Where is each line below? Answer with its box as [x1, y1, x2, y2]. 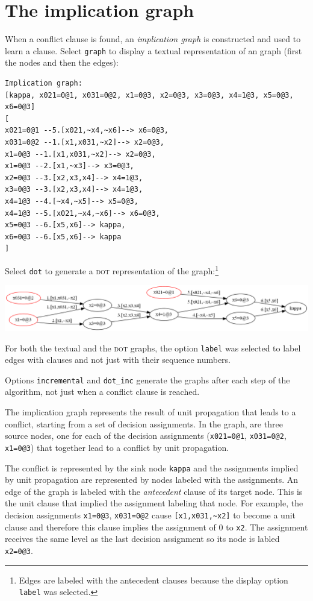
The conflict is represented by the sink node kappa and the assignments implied [5, 461, 299, 474]
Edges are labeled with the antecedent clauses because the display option [19, 573, 288, 586]
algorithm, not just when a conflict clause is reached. [5, 385, 200, 398]
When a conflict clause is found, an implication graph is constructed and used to [5, 33, 301, 45]
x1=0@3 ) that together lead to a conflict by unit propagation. [5, 441, 229, 453]
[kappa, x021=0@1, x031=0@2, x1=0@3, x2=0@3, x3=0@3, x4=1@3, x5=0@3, [5, 90, 294, 99]
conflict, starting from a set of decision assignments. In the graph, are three [5, 417, 283, 430]
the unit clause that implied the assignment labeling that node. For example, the [5, 497, 303, 509]
